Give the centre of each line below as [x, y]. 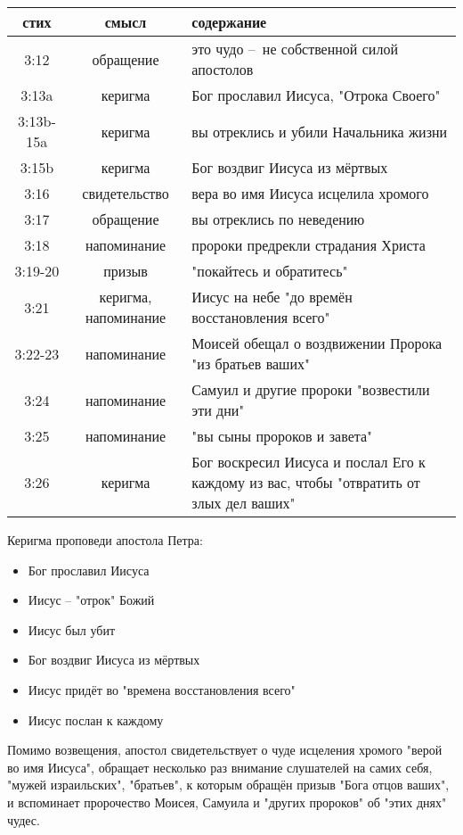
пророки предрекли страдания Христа [309, 245]
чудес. [24, 819]
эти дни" [218, 410]
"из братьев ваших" [251, 364]
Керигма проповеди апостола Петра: [105, 540]
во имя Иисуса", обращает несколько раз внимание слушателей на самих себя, [220, 767]
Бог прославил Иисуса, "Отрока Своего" [316, 95]
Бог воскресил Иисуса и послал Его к [309, 462]
